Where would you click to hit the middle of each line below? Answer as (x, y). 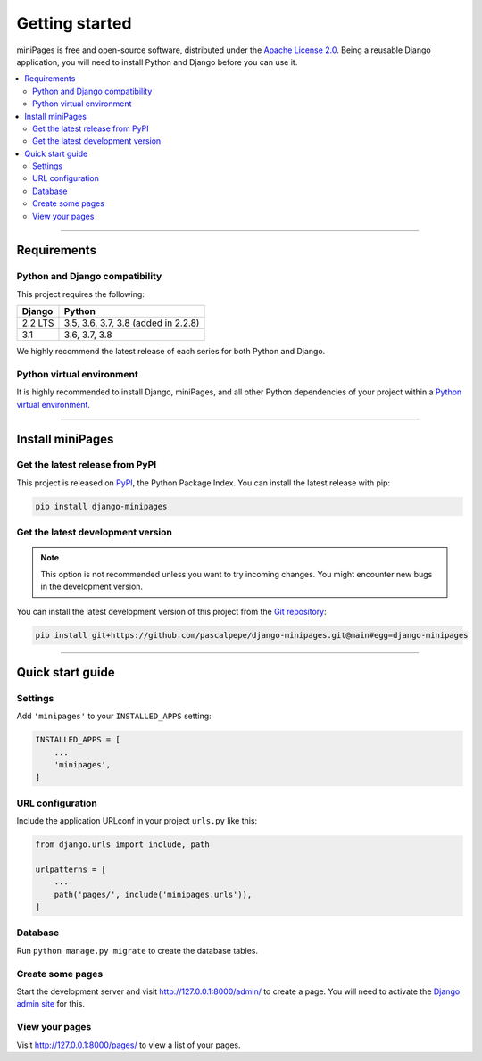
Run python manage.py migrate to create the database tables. (137, 950)
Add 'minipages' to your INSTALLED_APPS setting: (114, 716)
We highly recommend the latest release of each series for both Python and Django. (171, 352)
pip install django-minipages (101, 506)
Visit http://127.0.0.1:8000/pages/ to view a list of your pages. (129, 1045)
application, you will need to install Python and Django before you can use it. (157, 62)
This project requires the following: (80, 294)
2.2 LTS (38, 323)
